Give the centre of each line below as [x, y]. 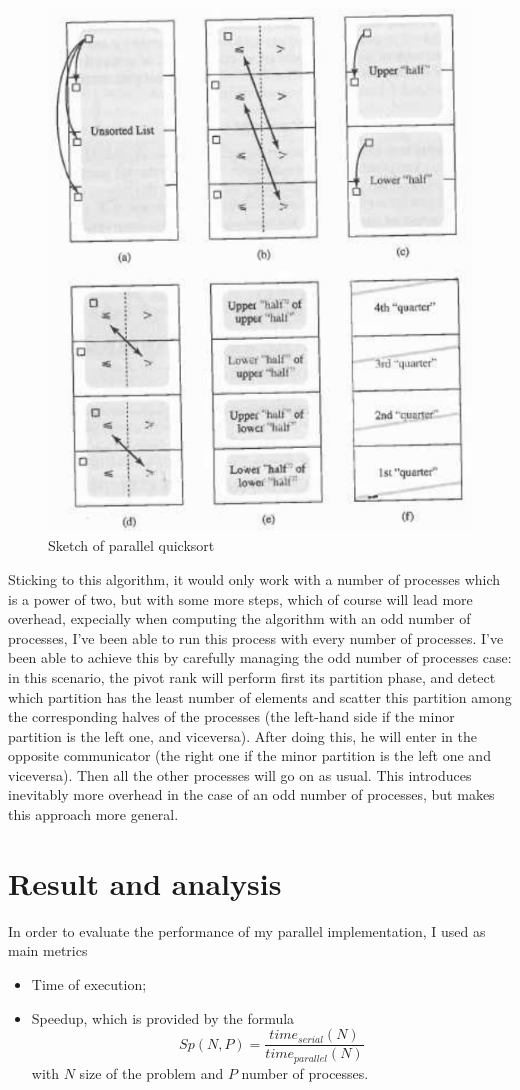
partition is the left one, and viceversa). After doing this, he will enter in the [243, 735]
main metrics [48, 950]
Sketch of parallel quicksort [131, 545]
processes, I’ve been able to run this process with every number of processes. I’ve [256, 637]
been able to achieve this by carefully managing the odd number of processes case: [260, 657]
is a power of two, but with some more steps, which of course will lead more [240, 598]
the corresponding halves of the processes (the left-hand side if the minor [231, 716]
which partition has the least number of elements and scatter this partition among [260, 696]
